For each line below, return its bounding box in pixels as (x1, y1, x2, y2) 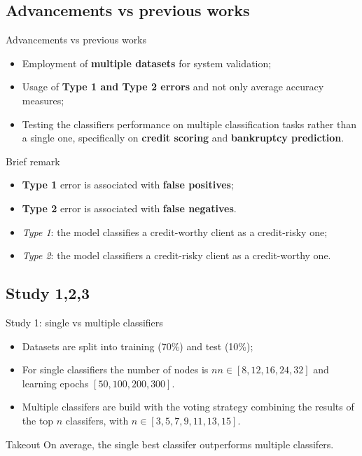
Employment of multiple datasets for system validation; (22, 55, 272, 70)
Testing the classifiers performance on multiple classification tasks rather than (22, 116, 356, 131)
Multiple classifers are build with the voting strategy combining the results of (22, 399, 354, 414)
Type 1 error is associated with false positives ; (22, 177, 234, 192)
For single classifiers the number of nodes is (22, 362, 209, 377)
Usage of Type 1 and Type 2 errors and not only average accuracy (22, 79, 324, 94)
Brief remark (6, 153, 60, 168)
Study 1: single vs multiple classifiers (6, 315, 163, 329)
